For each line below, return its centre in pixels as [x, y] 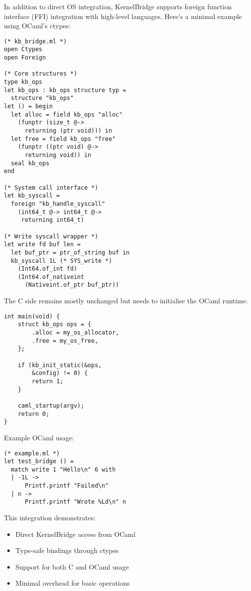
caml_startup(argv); [51, 405]
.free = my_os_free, [65, 341]
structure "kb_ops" [42, 98]
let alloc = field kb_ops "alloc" [67, 114]
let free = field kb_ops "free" [63, 139]
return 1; [48, 381]
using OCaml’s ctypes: [37, 26]
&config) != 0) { [60, 373]
